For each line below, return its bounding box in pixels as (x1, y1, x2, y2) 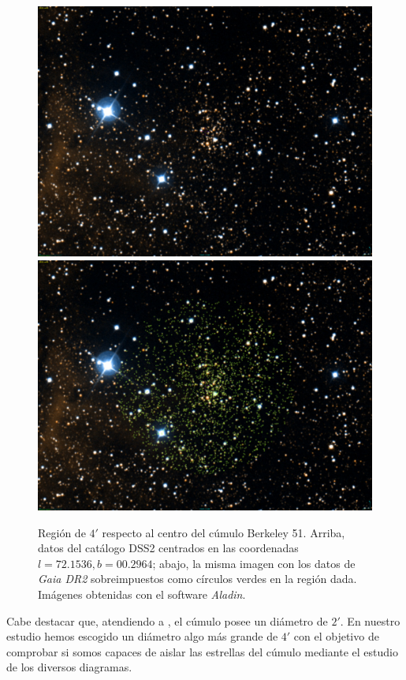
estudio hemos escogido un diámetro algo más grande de (6, 628, 278, 645)
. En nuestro (340, 612, 400, 629)
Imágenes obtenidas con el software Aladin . (38, 585, 246, 602)
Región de (38, 524, 86, 540)
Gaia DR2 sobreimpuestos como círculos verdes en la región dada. (38, 570, 357, 587)
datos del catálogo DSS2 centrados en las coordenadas (38, 540, 299, 556)
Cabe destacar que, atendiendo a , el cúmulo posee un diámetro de (6, 612, 328, 629)
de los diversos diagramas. (6, 659, 132, 675)
